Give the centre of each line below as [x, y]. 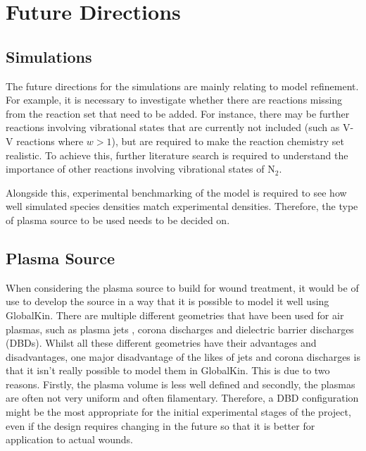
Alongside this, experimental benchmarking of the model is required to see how [176, 192]
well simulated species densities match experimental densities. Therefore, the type [182, 206]
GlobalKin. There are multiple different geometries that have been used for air [175, 315]
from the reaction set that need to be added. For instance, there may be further [178, 113]
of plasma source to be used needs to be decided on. [118, 220]
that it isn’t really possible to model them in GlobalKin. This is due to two [168, 370]
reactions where [50, 141]
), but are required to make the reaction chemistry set [228, 141]
